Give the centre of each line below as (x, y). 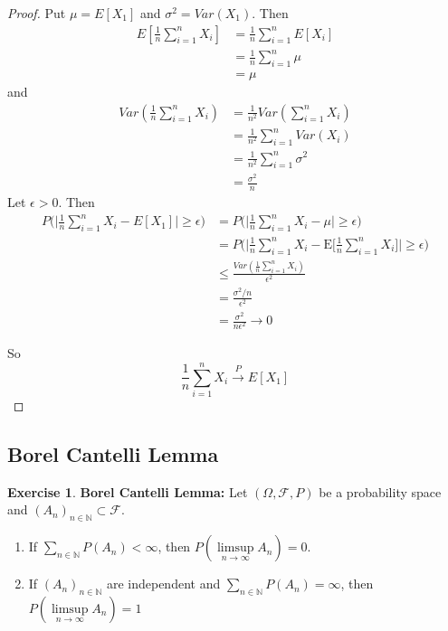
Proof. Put (37, 13)
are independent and (163, 584)
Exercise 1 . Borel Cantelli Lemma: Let (128, 491)
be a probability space (380, 491)
